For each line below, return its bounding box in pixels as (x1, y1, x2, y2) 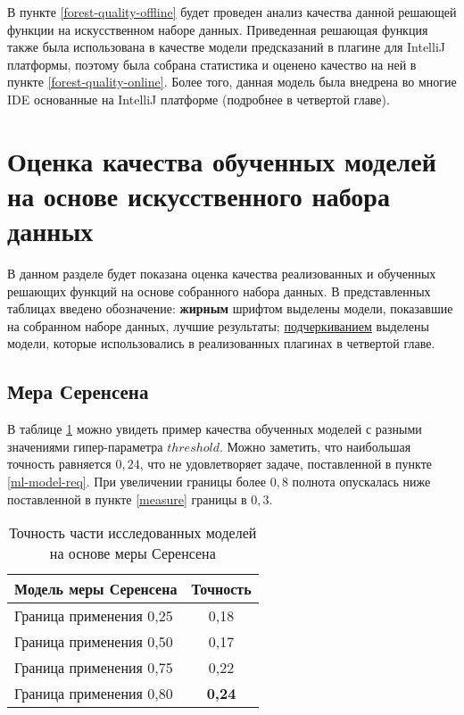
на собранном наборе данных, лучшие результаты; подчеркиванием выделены (7, 316, 429, 335)
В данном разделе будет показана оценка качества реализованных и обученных (7, 264, 436, 283)
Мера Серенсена (7, 378, 149, 405)
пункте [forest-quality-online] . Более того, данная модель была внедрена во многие (7, 72, 457, 91)
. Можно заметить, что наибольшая (220, 436, 411, 455)
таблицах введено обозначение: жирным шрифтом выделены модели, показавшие (7, 299, 453, 318)
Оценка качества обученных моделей (7, 142, 436, 179)
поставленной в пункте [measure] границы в (7, 489, 247, 508)
